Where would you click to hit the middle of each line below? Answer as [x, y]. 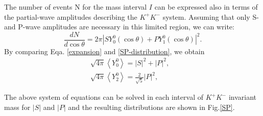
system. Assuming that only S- [211, 16]
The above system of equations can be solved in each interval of [104, 97]
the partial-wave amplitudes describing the [71, 16]
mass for [17, 107]
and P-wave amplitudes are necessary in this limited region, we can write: [119, 27]
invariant [243, 97]
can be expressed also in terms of [206, 7]
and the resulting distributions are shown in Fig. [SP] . [151, 107]
